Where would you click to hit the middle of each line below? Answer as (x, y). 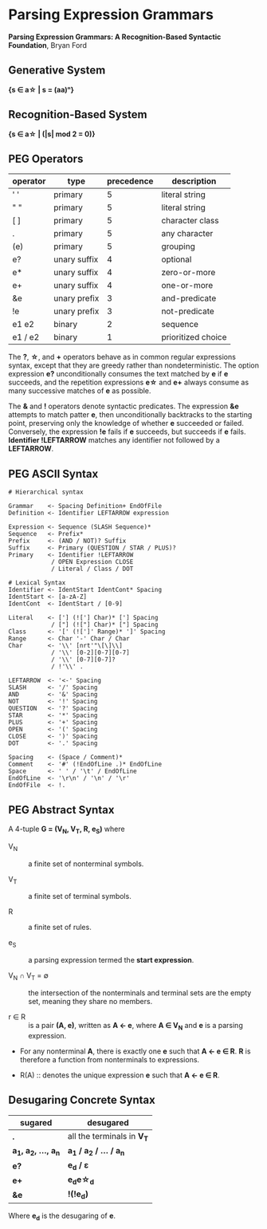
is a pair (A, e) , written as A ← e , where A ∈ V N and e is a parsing (135, 1026)
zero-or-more (188, 273)
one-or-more (187, 286)
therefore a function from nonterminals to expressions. (110, 1059)
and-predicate (189, 298)
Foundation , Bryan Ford (48, 45)
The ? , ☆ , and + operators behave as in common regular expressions (122, 357)
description (194, 181)
